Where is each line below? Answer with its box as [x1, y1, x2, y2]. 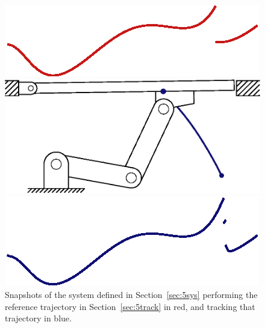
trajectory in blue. [5, 312, 72, 324]
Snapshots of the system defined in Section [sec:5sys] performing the [5, 288, 258, 300]
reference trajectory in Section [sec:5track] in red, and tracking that [5, 300, 255, 312]
